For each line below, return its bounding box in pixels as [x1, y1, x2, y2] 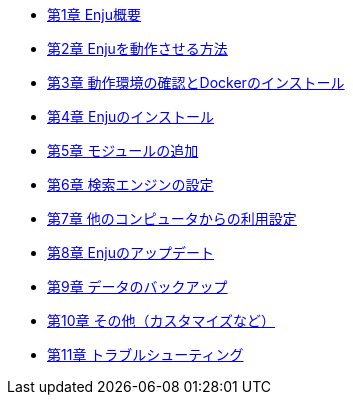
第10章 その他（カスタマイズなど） [47, 312, 276, 329]
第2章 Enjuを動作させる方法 [47, 40, 228, 57]
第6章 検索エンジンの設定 [47, 176, 214, 193]
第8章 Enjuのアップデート [47, 244, 214, 261]
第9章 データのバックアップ [47, 278, 228, 295]
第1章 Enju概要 [47, 6, 141, 23]
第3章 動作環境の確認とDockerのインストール [47, 74, 345, 91]
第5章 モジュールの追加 [47, 142, 199, 159]
